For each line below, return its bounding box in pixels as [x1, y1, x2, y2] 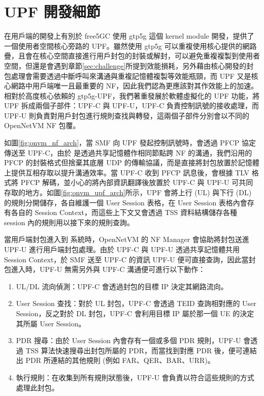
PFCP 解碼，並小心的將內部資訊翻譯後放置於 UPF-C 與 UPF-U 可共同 [20, 177, 253, 188]
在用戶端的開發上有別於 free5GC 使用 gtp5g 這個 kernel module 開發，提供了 [4, 31, 254, 41]
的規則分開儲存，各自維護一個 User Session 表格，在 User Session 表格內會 [4, 197, 247, 207]
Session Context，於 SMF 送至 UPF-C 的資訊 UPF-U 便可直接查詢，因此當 [4, 254, 249, 264]
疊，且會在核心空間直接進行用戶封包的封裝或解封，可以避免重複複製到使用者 [4, 50, 260, 61]
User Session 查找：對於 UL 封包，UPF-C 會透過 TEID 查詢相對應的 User [16, 298, 256, 309]
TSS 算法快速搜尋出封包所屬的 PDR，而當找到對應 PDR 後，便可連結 [25, 345, 257, 355]
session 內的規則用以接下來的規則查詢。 [4, 217, 135, 227]
